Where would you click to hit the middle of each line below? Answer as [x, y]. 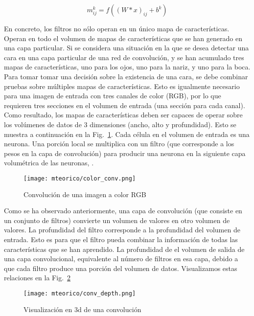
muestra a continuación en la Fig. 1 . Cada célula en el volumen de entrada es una [127, 134]
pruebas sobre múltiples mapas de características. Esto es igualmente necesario [122, 86]
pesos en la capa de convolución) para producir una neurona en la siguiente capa [125, 153]
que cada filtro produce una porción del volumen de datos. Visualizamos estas [121, 268]
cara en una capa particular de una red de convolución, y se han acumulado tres [124, 57]
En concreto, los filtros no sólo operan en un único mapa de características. [117, 28]
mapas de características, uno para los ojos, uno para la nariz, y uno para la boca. [127, 67]
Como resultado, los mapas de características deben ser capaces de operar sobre [123, 115]
